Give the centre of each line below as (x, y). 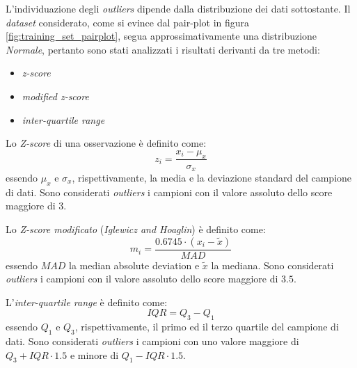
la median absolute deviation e (134, 265)
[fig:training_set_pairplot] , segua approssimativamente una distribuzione (161, 36)
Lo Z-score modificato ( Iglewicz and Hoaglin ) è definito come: (136, 229)
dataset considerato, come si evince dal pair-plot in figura (128, 22)
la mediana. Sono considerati (272, 265)
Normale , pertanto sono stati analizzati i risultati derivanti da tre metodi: (163, 49)
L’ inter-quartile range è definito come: (87, 302)
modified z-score (55, 96)
